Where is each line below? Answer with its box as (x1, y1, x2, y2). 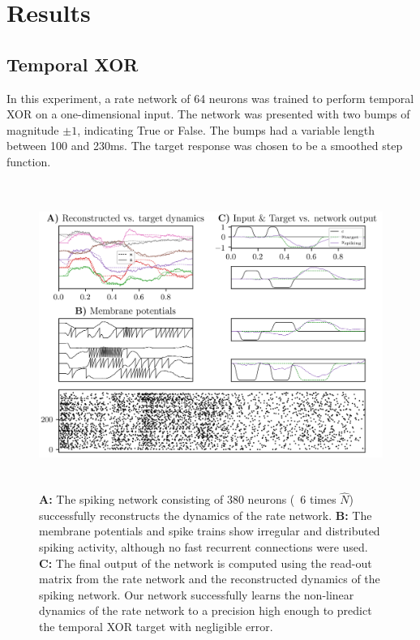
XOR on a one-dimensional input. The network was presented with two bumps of (6, 105, 410, 122)
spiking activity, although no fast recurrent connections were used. (39, 539, 368, 556)
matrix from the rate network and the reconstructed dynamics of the (39, 570, 380, 587)
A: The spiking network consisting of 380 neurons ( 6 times (39, 491, 336, 508)
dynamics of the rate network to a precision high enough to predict (39, 602, 372, 619)
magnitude (6, 121, 59, 138)
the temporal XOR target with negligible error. (39, 618, 273, 635)
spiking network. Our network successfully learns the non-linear (39, 586, 354, 603)
